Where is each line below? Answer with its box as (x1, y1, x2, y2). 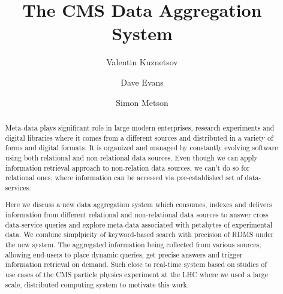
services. (5, 182, 31, 192)
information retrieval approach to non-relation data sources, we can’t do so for (5, 162, 250, 172)
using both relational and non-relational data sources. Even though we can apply (5, 152, 258, 162)
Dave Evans (121, 75, 164, 88)
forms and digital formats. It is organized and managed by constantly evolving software (5, 143, 278, 153)
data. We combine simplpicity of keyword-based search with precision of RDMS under (5, 229, 274, 240)
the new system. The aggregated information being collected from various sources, (5, 240, 261, 249)
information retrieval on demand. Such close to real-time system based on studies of (5, 259, 267, 269)
